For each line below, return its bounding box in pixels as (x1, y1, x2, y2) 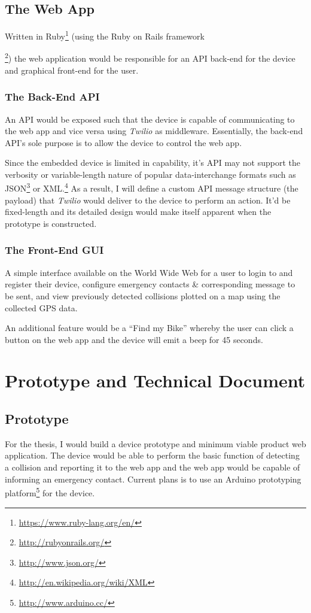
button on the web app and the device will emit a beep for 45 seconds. (5, 333, 263, 345)
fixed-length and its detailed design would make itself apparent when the (5, 205, 272, 218)
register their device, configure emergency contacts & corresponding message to (5, 278, 295, 290)
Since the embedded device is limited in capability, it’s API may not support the (5, 156, 300, 169)
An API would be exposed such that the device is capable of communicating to (5, 113, 295, 125)
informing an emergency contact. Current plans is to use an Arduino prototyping (5, 472, 301, 485)
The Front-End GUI (5, 242, 104, 257)
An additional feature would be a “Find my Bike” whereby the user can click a (5, 321, 294, 334)
